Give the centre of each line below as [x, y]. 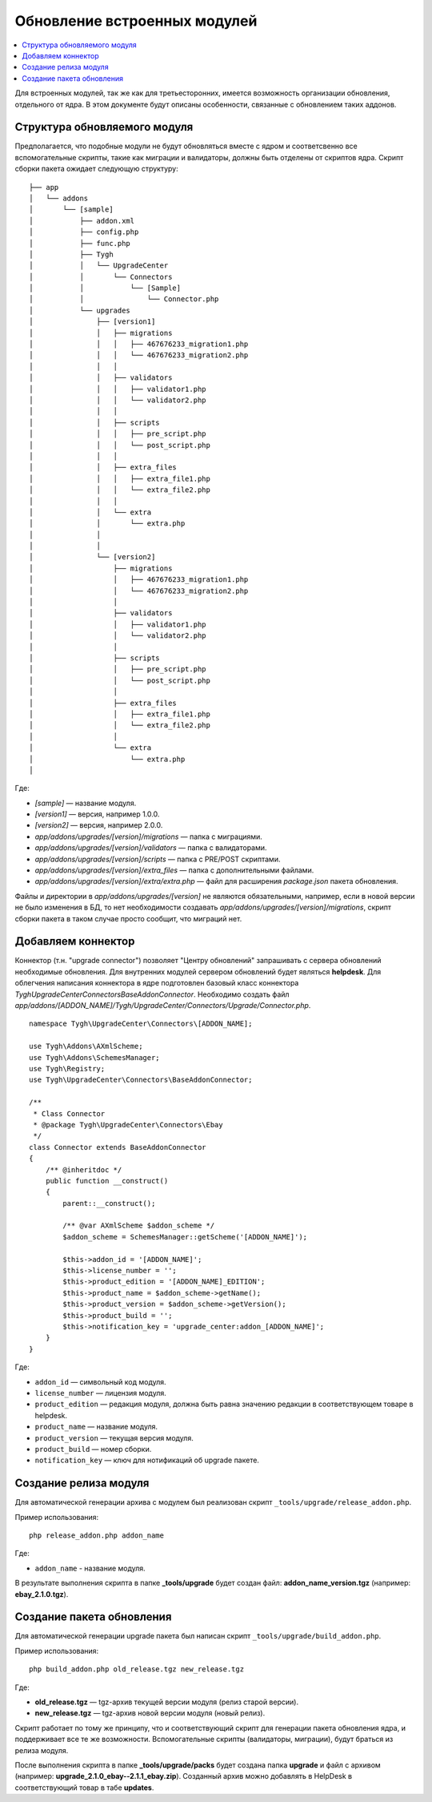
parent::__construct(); [109, 1203]
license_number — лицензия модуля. [101, 1393]
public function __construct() [107, 1181]
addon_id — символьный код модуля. [101, 1381]
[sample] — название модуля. [86, 803]
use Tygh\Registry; [67, 1068]
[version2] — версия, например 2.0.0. [99, 825]
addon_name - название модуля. [90, 1568]
